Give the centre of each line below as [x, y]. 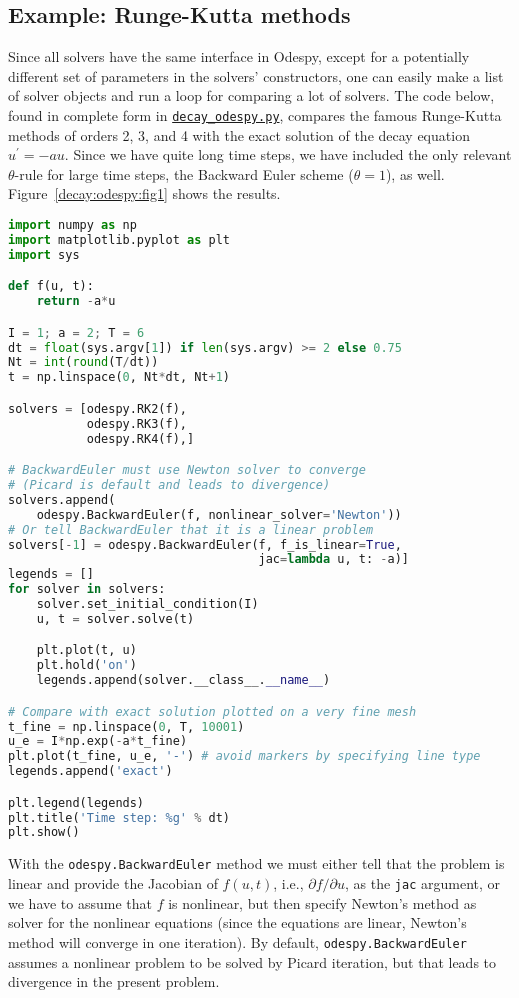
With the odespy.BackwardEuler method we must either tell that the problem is [256, 863]
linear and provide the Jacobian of [113, 883]
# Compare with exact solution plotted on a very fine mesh [212, 711]
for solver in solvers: [87, 589]
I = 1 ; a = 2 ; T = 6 [76, 332]
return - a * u [76, 301]
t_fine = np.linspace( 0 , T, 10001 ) [126, 726]
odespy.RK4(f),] [140, 438]
